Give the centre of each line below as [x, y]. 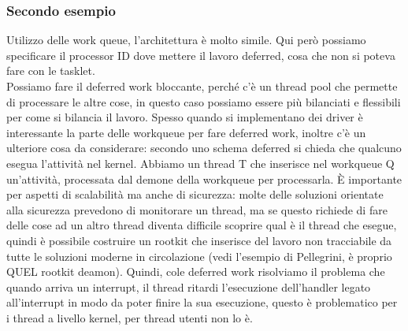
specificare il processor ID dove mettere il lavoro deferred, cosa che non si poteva [201, 55]
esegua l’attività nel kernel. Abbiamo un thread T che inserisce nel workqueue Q [200, 163]
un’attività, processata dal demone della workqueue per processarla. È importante [204, 179]
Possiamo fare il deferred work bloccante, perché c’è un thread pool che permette [202, 86]
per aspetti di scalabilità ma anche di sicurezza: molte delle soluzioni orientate [195, 194]
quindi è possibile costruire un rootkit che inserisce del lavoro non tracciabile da [199, 240]
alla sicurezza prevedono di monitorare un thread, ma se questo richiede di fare [197, 209]
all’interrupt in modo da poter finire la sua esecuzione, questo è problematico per [202, 302]
